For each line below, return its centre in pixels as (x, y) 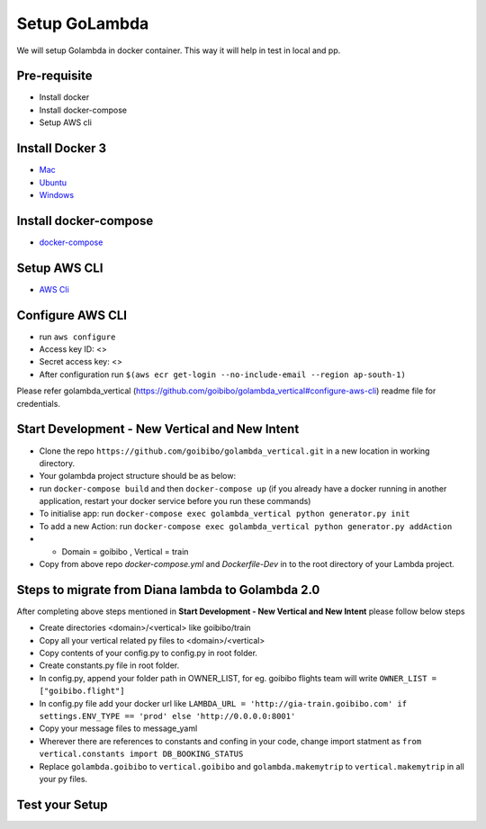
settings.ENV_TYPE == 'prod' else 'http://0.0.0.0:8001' (167, 716)
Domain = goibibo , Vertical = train (125, 551)
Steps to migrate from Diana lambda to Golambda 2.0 (168, 590)
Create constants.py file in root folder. (109, 665)
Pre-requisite (54, 76)
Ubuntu (53, 182)
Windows (57, 194)
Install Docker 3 (62, 149)
